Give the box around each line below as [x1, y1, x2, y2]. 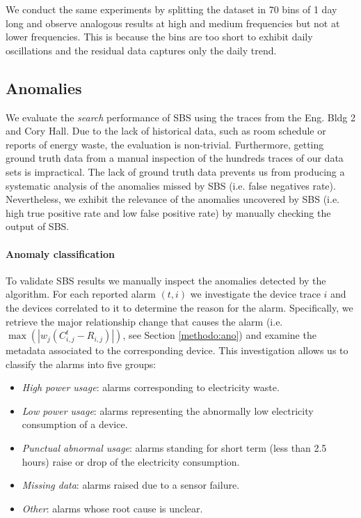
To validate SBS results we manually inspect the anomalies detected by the [6, 273, 326, 287]
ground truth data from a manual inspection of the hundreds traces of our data [6, 151, 344, 165]
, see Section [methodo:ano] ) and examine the [122, 328, 316, 342]
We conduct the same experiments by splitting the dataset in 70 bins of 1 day [6, 2, 337, 16]
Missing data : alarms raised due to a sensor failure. [22, 478, 240, 492]
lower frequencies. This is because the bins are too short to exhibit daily [6, 29, 313, 44]
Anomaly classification [6, 246, 115, 261]
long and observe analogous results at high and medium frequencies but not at [6, 15, 340, 30]
